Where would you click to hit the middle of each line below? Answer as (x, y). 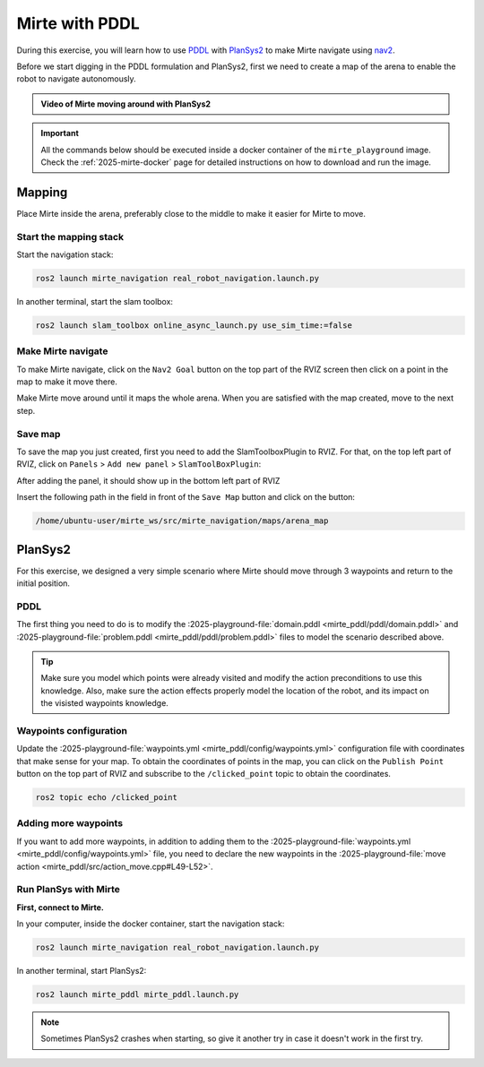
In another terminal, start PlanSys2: (82, 971)
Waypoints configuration (72, 730)
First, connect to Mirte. (60, 907)
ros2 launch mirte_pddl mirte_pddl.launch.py (137, 994)
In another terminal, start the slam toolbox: (95, 301)
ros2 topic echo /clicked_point (107, 797)
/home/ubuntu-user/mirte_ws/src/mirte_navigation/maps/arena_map (182, 521)
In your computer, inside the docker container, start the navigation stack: (151, 924)
